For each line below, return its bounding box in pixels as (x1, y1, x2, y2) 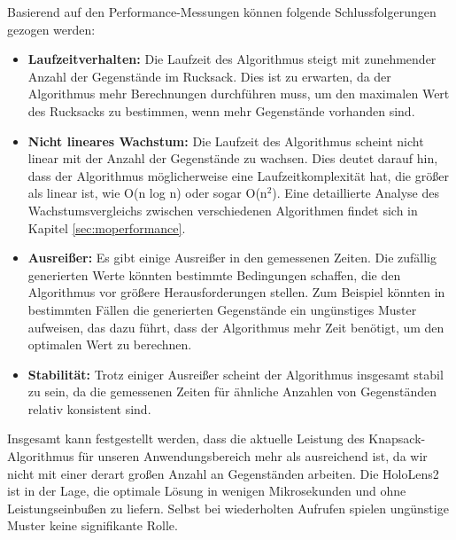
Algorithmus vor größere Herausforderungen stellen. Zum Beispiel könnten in (27, 283, 445, 301)
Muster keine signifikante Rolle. (7, 516, 178, 535)
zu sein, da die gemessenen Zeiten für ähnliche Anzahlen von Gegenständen (27, 382, 437, 401)
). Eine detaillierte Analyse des (272, 184, 439, 202)
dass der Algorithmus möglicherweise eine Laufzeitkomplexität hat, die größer (27, 166, 449, 184)
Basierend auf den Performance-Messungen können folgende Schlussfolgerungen (7, 3, 437, 20)
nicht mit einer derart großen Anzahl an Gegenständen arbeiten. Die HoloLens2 (7, 464, 439, 482)
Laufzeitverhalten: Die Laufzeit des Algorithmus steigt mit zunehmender (27, 50, 437, 68)
